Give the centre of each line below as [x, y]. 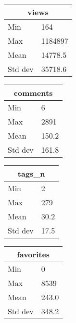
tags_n [31, 173]
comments [33, 93]
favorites [33, 254]
